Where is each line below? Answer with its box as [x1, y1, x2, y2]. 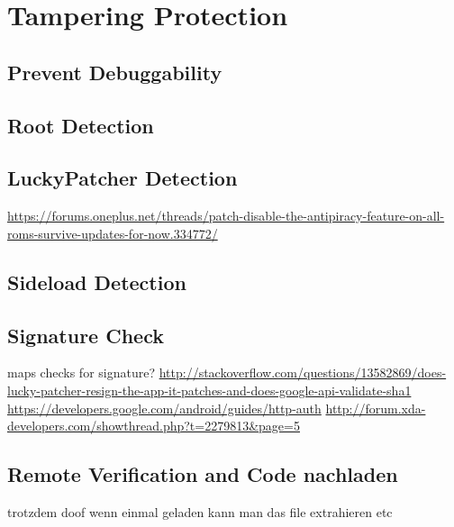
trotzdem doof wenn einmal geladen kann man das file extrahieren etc [7, 502, 393, 521]
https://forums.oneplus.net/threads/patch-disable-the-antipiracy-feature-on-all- [7, 206, 445, 225]
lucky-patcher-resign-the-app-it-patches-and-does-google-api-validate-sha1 [7, 380, 412, 399]
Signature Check [7, 321, 164, 349]
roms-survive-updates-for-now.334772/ [7, 223, 218, 242]
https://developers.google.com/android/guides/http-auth [7, 398, 322, 417]
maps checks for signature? [7, 363, 156, 382]
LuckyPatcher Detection [7, 164, 238, 192]
